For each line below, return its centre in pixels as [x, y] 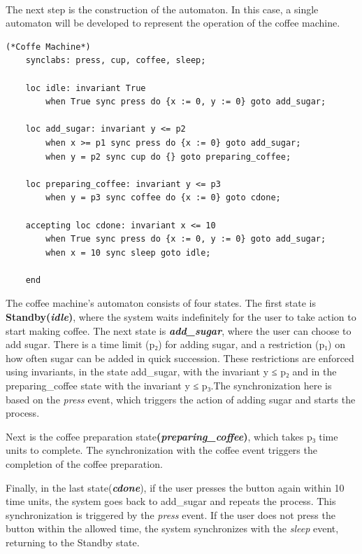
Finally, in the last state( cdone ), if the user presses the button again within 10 [175, 487]
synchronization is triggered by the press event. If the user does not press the [171, 514]
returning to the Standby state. [73, 542]
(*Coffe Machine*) [48, 47]
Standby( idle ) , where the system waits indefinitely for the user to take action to [181, 317]
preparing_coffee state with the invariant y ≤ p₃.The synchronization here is [169, 386]
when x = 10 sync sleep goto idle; [128, 252]
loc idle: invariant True [86, 88]
